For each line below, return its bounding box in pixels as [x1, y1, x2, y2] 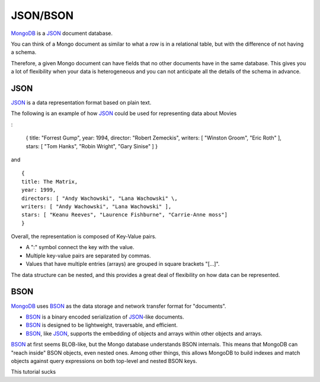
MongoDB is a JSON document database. [11, 30, 113, 37]
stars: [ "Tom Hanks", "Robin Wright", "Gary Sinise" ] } [25, 142, 158, 149]
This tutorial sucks [11, 368, 56, 375]
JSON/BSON [11, 9, 74, 22]
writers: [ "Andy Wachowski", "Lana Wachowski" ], [21, 203, 172, 210]
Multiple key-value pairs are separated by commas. [25, 252, 151, 259]
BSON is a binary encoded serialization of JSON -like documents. [25, 313, 184, 320]
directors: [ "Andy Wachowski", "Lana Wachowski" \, [21, 195, 178, 202]
